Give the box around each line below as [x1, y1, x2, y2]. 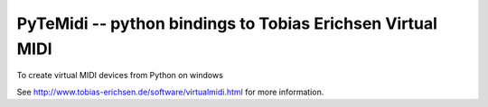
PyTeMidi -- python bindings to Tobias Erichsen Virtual [16, 13, 438, 33]
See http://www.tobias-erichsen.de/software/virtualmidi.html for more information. [16, 86, 324, 97]
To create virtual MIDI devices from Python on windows [16, 70, 223, 81]
